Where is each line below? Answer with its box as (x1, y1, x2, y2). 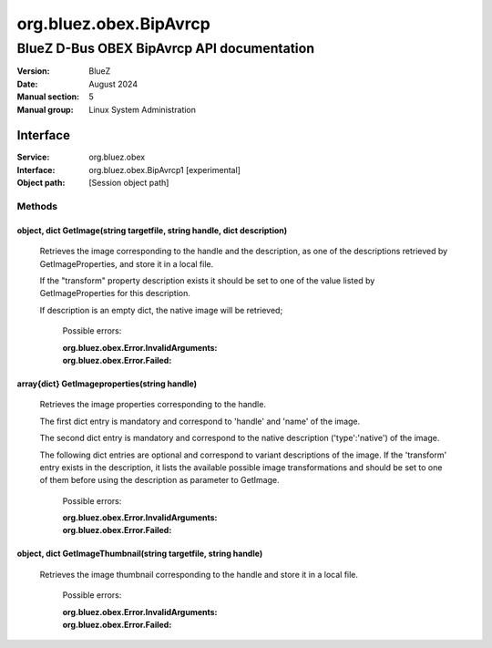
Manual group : (16, 104, 74, 115)
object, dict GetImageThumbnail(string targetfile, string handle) (16, 548, 263, 560)
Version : (16, 66, 50, 77)
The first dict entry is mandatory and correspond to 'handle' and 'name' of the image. (39, 416, 361, 427)
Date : (16, 78, 38, 89)
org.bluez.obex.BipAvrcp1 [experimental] (88, 164, 241, 175)
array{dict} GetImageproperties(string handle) (16, 378, 198, 389)
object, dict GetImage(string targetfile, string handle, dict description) (16, 224, 288, 236)
